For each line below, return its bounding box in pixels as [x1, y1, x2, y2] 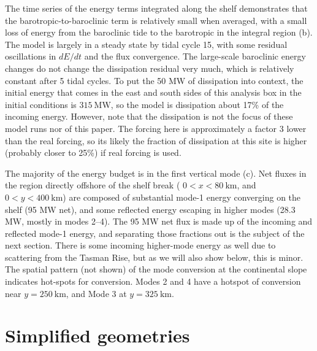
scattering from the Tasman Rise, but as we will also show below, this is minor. [5, 250, 304, 263]
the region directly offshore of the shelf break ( [5, 179, 180, 191]
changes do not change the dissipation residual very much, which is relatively [5, 61, 294, 74]
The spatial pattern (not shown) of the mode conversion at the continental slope [5, 263, 307, 276]
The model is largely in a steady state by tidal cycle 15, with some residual [5, 37, 288, 50]
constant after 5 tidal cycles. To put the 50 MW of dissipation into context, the [5, 74, 304, 87]
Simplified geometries [5, 323, 190, 348]
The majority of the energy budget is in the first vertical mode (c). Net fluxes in [5, 166, 307, 179]
